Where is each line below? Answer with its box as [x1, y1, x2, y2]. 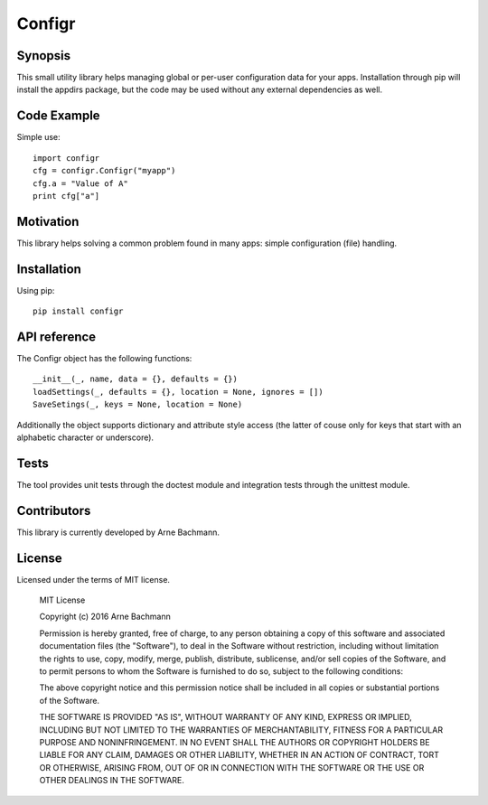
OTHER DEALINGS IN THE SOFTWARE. [39, 775, 185, 786]
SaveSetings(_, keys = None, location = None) [33, 399, 243, 410]
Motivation [16, 213, 80, 229]
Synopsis [16, 48, 71, 63]
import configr [33, 153, 100, 163]
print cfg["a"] [33, 191, 100, 201]
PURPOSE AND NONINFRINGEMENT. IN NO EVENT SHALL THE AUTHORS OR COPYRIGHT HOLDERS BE [39, 737, 430, 747]
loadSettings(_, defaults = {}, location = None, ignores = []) [33, 387, 324, 397]
